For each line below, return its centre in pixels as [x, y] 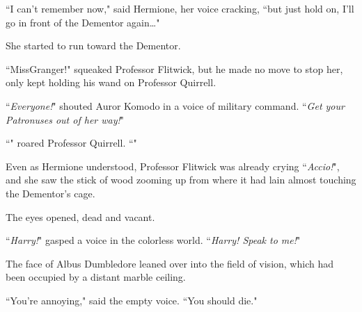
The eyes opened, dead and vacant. [80, 216]
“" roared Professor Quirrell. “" [71, 143]
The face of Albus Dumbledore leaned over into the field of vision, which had [170, 263]
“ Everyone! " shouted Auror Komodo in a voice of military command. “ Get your [175, 105]
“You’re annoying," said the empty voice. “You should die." [132, 300]
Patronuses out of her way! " [65, 119]
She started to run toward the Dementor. [93, 46]
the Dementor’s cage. [50, 193]
